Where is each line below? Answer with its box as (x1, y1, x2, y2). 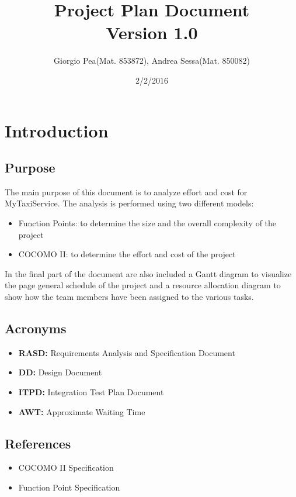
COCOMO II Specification (18, 461, 114, 474)
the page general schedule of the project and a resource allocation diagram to (5, 279, 281, 291)
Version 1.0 (106, 20, 198, 44)
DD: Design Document (18, 366, 102, 378)
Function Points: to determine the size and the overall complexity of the (18, 217, 277, 229)
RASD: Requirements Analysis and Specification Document (18, 346, 235, 358)
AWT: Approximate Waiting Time (18, 405, 145, 417)
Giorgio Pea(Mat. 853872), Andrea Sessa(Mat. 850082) (54, 54, 250, 67)
